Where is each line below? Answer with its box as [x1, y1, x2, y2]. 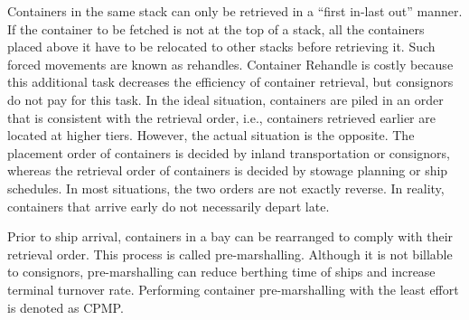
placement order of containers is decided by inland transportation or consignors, [7, 143, 450, 162]
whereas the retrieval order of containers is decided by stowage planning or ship [7, 161, 448, 180]
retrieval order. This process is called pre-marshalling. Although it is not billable [7, 244, 453, 263]
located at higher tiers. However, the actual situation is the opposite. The [7, 126, 415, 145]
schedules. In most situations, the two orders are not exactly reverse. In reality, [7, 178, 445, 197]
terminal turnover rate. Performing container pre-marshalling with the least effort [7, 279, 459, 298]
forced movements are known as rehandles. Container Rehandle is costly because [7, 54, 454, 73]
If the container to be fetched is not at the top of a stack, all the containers [7, 19, 425, 38]
